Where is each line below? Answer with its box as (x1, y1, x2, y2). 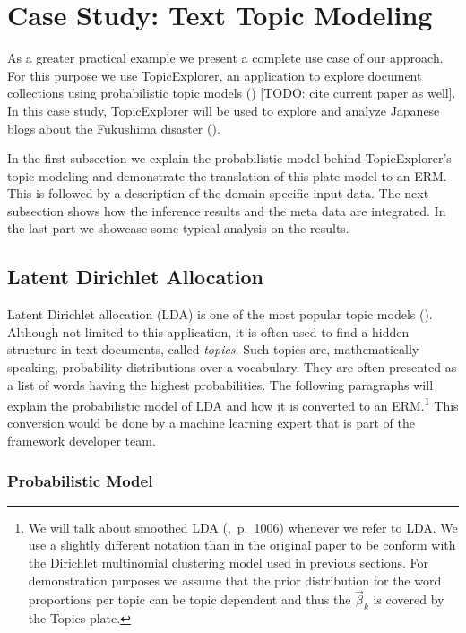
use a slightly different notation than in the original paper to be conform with (28, 535, 456, 554)
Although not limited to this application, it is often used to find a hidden (7, 322, 410, 341)
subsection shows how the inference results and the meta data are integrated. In (7, 201, 446, 220)
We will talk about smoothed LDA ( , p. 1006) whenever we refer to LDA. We (28, 517, 458, 536)
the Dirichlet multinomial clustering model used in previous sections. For (28, 553, 429, 572)
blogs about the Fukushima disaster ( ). (7, 118, 220, 137)
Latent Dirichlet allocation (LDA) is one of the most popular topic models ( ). (7, 305, 433, 324)
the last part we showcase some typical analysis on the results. (7, 219, 349, 238)
